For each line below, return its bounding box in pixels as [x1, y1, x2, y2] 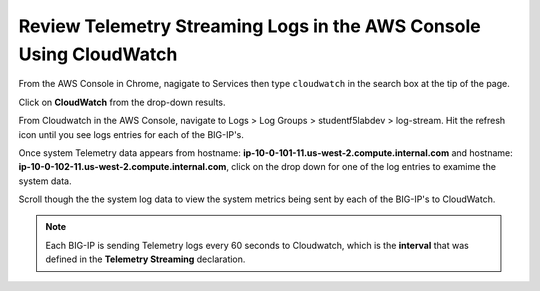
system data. [18, 175, 72, 187]
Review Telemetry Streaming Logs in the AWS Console [18, 15, 481, 37]
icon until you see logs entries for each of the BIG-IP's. [18, 128, 245, 140]
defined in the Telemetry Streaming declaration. [45, 253, 246, 265]
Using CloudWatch [18, 43, 178, 65]
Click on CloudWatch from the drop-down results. [18, 96, 226, 108]
